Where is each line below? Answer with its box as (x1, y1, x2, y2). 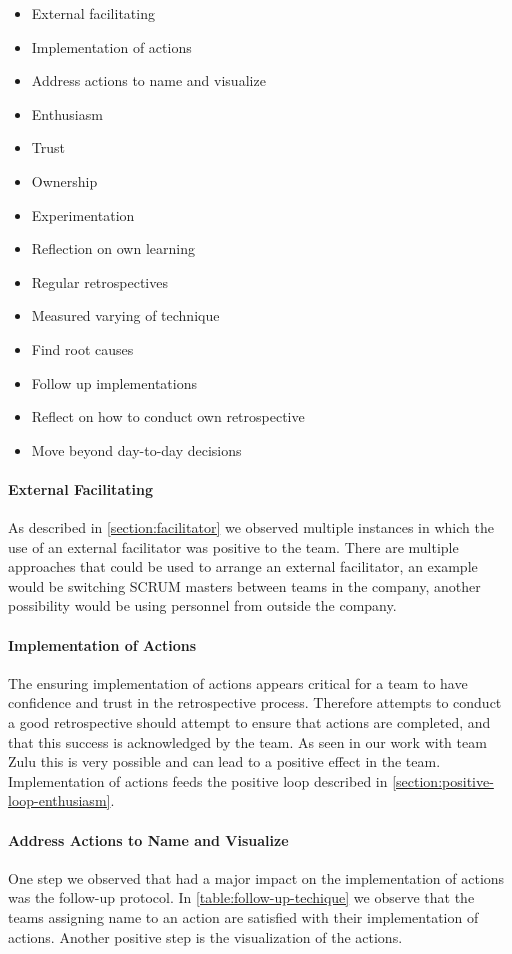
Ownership (31, 170, 98, 191)
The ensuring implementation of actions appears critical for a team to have (8, 672, 468, 693)
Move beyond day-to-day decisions (31, 439, 242, 460)
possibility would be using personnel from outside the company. (8, 595, 397, 616)
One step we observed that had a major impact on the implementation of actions (8, 867, 505, 888)
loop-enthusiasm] (8, 790, 111, 811)
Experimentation (31, 204, 135, 225)
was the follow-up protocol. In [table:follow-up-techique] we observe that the (8, 887, 475, 908)
